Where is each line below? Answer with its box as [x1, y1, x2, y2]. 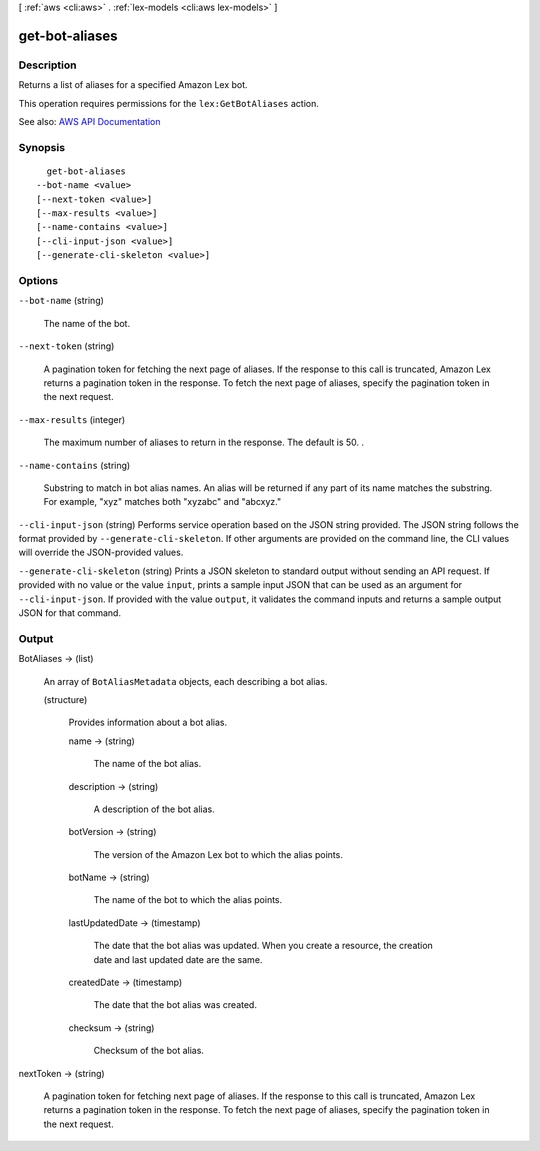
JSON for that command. [18, 607, 122, 619]
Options [18, 274, 59, 287]
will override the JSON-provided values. [18, 546, 184, 559]
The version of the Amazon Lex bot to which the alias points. [93, 848, 344, 860]
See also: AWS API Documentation [18, 115, 161, 127]
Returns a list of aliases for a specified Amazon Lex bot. [18, 79, 249, 91]
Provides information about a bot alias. [68, 716, 228, 729]
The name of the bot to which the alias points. [93, 894, 283, 906]
